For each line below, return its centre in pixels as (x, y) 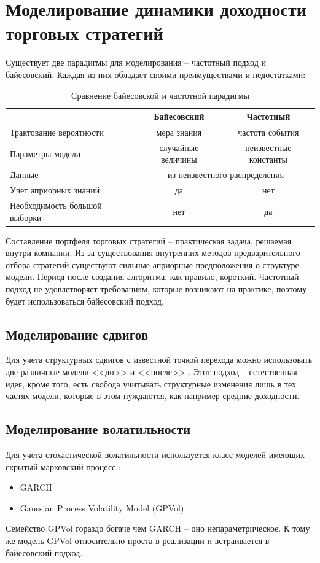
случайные (179, 147)
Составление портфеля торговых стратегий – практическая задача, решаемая (149, 240)
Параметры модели (45, 153)
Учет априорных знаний (55, 190)
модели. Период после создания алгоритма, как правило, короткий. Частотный (152, 277)
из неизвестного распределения (226, 175)
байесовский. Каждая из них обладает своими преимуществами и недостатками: (156, 74)
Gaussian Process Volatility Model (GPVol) (102, 507)
